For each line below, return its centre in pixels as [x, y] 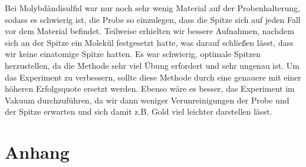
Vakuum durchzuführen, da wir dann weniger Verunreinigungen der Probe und [147, 100]
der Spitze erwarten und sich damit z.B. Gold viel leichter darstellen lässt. [139, 111]
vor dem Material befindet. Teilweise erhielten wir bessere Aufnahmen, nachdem [149, 31]
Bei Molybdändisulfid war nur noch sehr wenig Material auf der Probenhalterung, [153, 8]
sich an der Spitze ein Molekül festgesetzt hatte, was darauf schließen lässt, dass [149, 42]
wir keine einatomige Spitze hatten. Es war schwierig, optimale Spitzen [133, 54]
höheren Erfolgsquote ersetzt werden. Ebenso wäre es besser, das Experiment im [150, 88]
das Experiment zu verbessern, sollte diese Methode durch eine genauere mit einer [153, 77]
